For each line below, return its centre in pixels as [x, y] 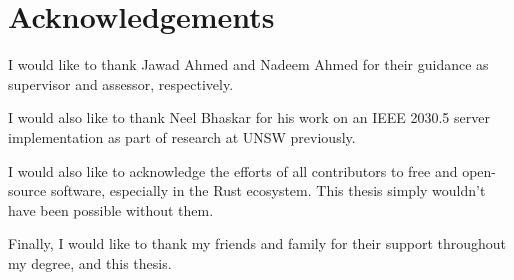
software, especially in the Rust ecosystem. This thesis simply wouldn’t [268, 190]
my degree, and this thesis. [90, 262]
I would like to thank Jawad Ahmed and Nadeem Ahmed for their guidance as [248, 64]
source [27, 190]
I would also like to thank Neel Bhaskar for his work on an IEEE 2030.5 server [249, 117]
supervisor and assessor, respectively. [121, 83]
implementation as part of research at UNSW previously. [182, 136]
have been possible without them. [111, 209]
